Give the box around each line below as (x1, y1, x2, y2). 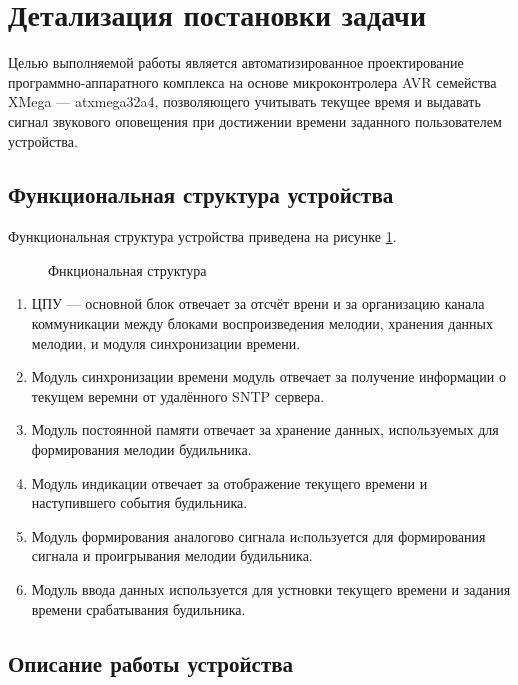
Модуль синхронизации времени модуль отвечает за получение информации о (31, 366, 506, 387)
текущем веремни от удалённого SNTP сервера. (31, 385, 325, 406)
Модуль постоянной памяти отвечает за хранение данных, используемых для (31, 419, 499, 440)
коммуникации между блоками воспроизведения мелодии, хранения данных (31, 313, 493, 334)
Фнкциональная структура (48, 259, 207, 280)
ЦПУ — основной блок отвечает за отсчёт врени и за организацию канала (31, 293, 485, 314)
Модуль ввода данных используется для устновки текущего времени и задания (31, 579, 511, 600)
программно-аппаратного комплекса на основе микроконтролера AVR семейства (8, 71, 497, 92)
